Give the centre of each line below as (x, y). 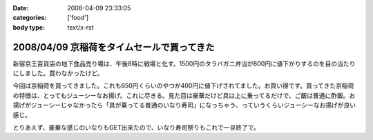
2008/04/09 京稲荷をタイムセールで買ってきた (114, 47)
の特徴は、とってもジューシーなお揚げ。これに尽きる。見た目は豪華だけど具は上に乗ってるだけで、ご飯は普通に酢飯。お (184, 95)
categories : (30, 18)
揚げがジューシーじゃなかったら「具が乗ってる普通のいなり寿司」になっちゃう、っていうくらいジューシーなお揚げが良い (184, 105)
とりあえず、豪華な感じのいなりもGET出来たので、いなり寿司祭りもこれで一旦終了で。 (136, 128)
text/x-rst (80, 27)
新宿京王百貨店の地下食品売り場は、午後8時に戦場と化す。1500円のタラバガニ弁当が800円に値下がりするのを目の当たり (184, 63)
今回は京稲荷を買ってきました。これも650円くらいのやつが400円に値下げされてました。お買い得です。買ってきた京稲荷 (183, 86)
